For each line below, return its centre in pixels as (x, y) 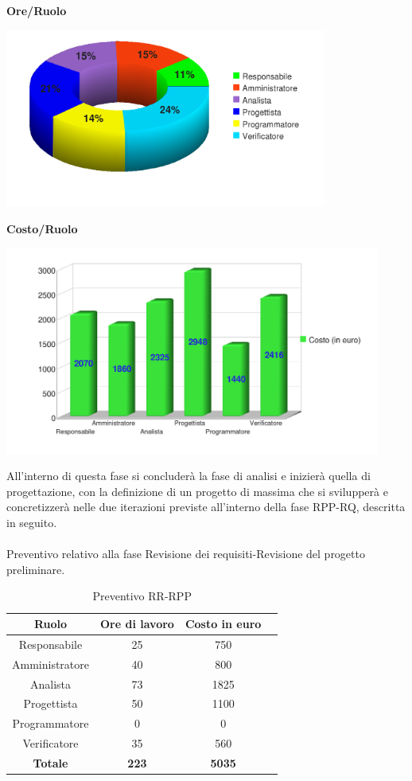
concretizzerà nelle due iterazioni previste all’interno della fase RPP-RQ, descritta (206, 507)
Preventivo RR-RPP (142, 596)
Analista (51, 683)
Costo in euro (223, 623)
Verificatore (51, 743)
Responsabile (51, 644)
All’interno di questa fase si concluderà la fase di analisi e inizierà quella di (189, 476)
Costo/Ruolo (42, 228)
